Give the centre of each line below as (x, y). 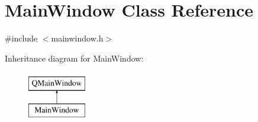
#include (21, 38)
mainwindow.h (77, 38)
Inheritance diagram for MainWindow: (74, 58)
